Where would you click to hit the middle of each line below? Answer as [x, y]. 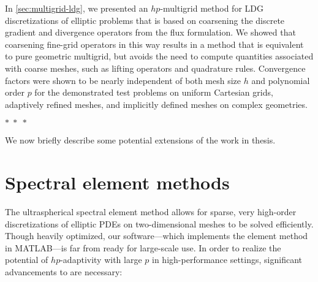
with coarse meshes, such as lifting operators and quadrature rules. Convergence [155, 68]
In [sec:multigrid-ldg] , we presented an [77, 8]
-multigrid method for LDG [212, 8]
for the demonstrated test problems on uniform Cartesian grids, [154, 92]
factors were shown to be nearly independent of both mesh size [123, 80]
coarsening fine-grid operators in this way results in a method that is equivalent [154, 44]
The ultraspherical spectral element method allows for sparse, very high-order [151, 212]
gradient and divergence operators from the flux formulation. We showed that [150, 32]
